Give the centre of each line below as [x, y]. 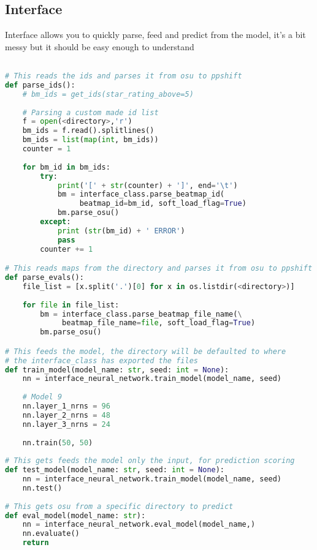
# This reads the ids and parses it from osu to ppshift [124, 76]
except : [55, 222]
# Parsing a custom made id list [90, 112]
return [36, 543]
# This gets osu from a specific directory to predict [119, 506]
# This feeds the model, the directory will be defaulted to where [146, 351]
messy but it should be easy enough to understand [100, 46]
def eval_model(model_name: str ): [75, 515]
